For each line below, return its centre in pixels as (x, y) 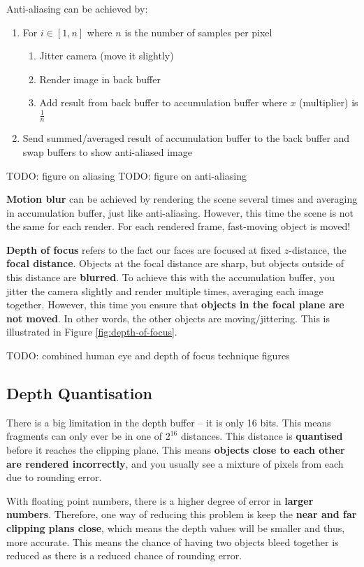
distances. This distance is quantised (262, 436)
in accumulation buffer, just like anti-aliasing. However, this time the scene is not (180, 212)
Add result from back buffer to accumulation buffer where (163, 102)
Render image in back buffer (100, 79)
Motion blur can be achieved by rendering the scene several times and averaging (182, 199)
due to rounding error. (54, 477)
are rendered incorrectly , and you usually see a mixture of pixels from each (175, 463)
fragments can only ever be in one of (84, 436)
